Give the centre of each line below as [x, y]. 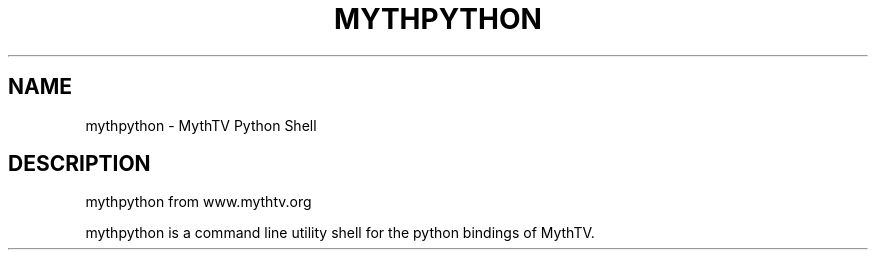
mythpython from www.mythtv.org [198, 202]
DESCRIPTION [79, 164]
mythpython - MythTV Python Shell [201, 125]
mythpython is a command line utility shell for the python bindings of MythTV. [340, 233]
